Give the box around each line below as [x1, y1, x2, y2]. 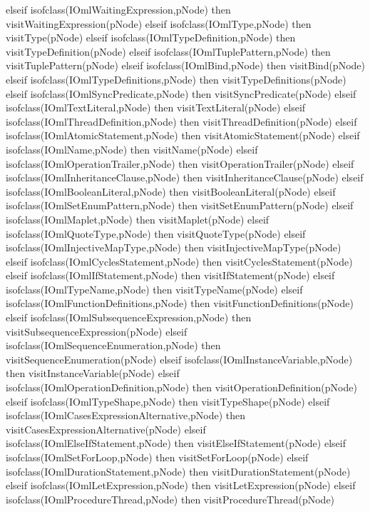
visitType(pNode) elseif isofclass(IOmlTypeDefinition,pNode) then [6, 30, 296, 45]
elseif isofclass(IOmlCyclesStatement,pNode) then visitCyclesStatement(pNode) [6, 254, 353, 268]
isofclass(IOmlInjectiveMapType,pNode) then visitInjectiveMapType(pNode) [6, 240, 341, 255]
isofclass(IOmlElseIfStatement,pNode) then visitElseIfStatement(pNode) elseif [6, 436, 346, 451]
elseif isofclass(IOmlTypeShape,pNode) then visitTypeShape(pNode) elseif [6, 393, 330, 408]
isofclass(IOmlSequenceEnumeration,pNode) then [6, 338, 221, 353]
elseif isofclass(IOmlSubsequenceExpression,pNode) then [6, 310, 252, 325]
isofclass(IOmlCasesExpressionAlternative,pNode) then [6, 408, 246, 423]
